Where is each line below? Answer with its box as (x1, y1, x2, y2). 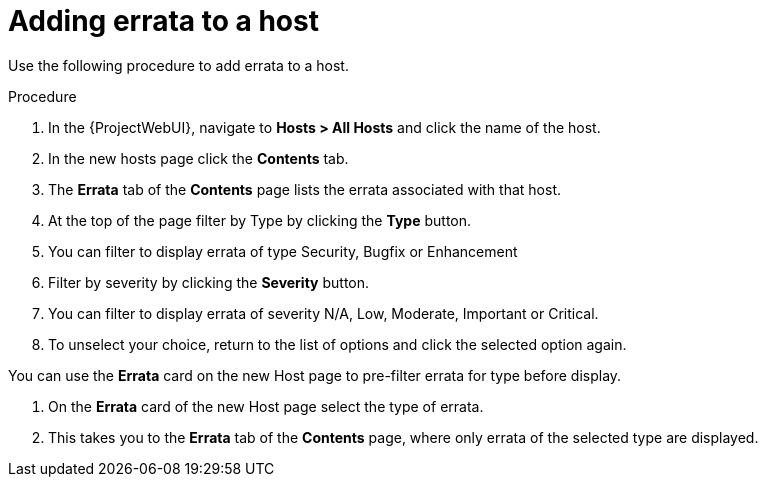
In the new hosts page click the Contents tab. (48, 149, 349, 167)
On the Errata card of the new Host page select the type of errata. (48, 397, 484, 415)
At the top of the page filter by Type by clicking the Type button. (48, 211, 472, 229)
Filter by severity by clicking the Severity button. (48, 273, 370, 291)
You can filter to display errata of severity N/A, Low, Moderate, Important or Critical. (48, 304, 599, 322)
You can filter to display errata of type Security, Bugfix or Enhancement (48, 242, 518, 260)
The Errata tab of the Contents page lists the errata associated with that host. (48, 180, 561, 198)
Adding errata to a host (8, 4, 319, 38)
